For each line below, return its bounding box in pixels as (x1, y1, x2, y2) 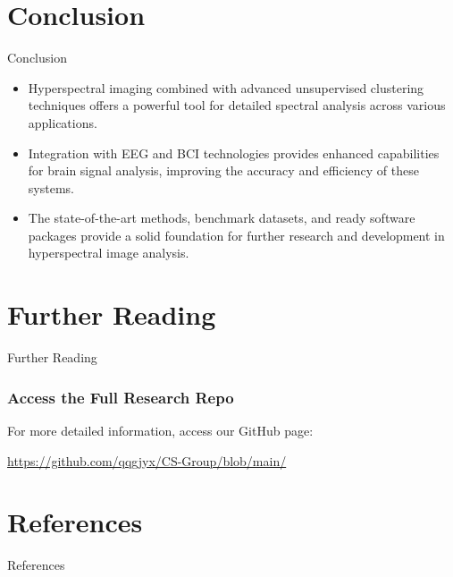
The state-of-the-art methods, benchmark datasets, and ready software (28, 208, 415, 227)
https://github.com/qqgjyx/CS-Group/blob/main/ (7, 451, 287, 470)
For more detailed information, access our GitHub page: (7, 421, 314, 439)
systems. (28, 178, 74, 197)
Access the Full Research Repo (7, 386, 234, 408)
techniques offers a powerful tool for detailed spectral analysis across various (28, 96, 446, 115)
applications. (28, 113, 97, 132)
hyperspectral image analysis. (28, 243, 189, 262)
